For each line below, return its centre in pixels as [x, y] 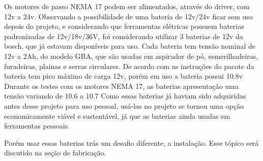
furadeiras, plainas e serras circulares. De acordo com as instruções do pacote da [129, 66]
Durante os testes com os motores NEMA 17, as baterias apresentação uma [121, 86]
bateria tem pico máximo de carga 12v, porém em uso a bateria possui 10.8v [123, 76]
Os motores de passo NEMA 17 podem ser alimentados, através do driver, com [127, 6]
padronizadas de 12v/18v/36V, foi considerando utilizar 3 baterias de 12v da [124, 36]
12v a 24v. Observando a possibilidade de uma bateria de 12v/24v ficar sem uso [128, 16]
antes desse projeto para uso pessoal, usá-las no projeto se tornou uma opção [124, 105]
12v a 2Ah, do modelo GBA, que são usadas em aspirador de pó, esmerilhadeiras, [131, 56]
